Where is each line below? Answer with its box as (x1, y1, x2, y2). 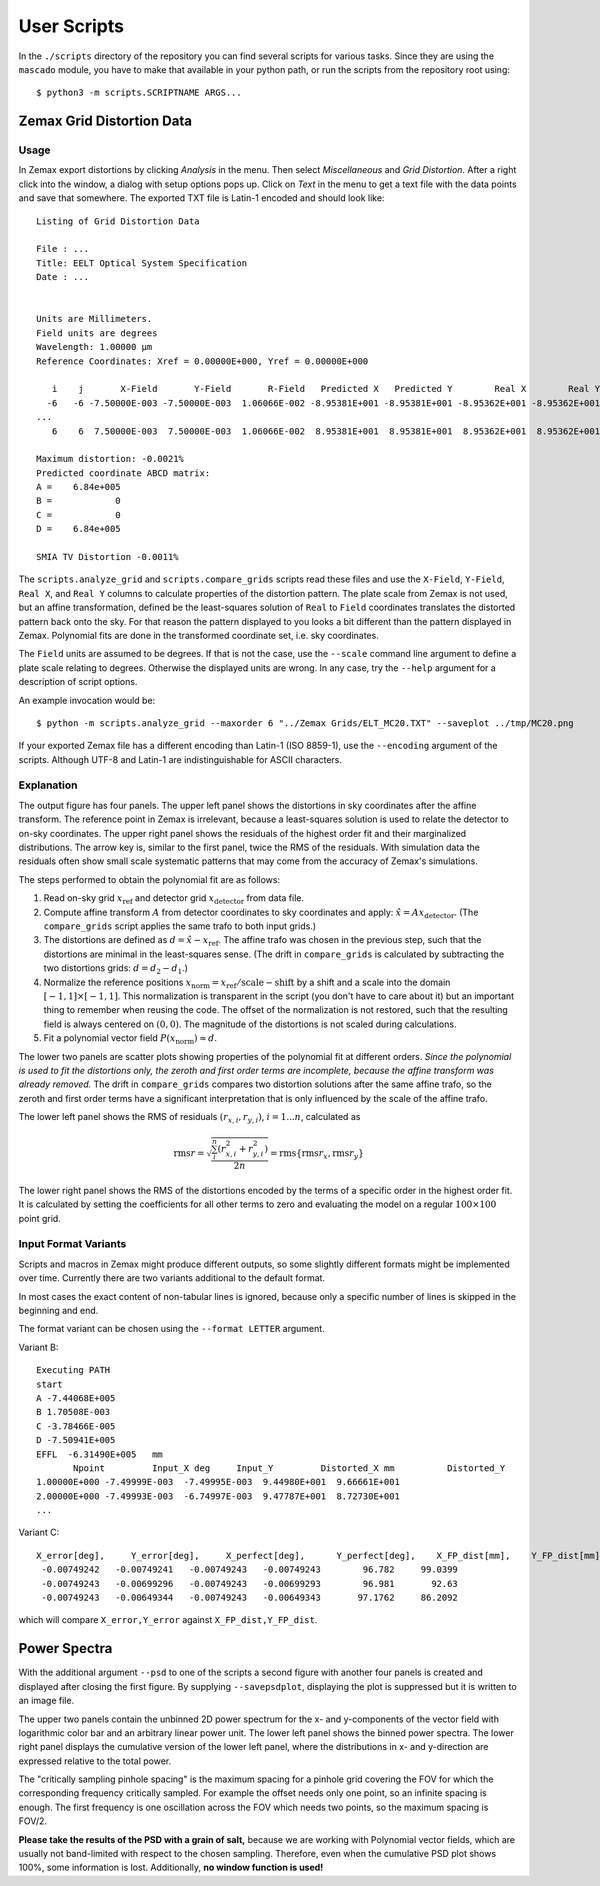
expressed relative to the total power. (18, 1755, 172, 1767)
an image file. (18, 1695, 75, 1707)
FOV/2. (18, 1815, 48, 1827)
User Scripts (18, 15, 125, 37)
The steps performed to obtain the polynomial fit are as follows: (18, 873, 280, 885)
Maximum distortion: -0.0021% (36, 453, 185, 465)
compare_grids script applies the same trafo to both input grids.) (43, 920, 317, 932)
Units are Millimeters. (36, 313, 153, 325)
